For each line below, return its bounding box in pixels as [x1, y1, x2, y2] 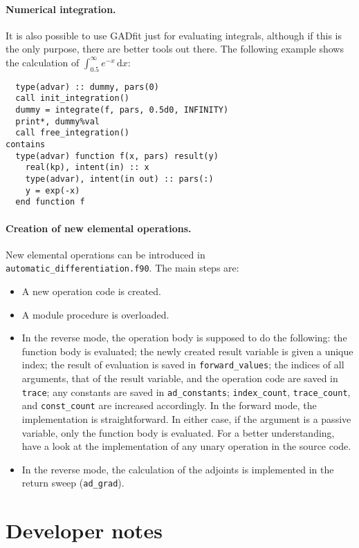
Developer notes [6, 516, 163, 545]
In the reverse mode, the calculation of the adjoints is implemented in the [21, 462, 334, 476]
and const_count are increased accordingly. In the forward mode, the [21, 398, 317, 413]
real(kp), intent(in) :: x [25, 162, 149, 173]
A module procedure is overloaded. [21, 307, 169, 321]
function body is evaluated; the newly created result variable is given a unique [21, 343, 353, 358]
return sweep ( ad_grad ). [21, 475, 125, 490]
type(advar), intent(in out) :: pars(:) [25, 174, 214, 185]
